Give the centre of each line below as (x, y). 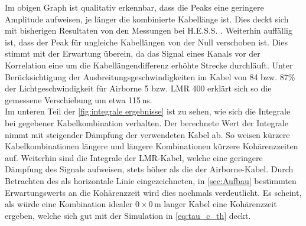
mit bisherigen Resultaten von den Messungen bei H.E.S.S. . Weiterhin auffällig (149, 30)
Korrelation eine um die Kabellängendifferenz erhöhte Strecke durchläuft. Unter (149, 65)
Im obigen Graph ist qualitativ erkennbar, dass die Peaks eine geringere (134, 7)
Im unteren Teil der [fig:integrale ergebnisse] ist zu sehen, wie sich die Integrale (148, 111)
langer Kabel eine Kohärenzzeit (220, 204)
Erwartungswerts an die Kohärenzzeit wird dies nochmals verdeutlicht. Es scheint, (153, 192)
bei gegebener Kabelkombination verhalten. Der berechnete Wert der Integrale (147, 122)
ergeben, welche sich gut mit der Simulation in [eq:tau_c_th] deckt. (128, 215)
